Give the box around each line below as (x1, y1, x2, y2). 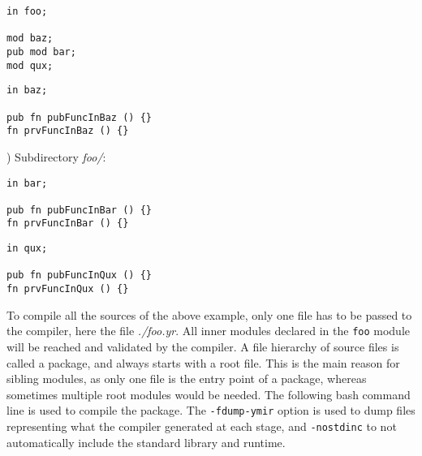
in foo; (6, 6, 48, 17)
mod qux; (6, 59, 54, 71)
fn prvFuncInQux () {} (6, 283, 129, 295)
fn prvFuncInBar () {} (6, 217, 129, 230)
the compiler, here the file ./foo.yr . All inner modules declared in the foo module (6, 322, 411, 339)
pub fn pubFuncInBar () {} (6, 204, 152, 216)
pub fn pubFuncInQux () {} (6, 269, 152, 282)
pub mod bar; (6, 45, 76, 58)
